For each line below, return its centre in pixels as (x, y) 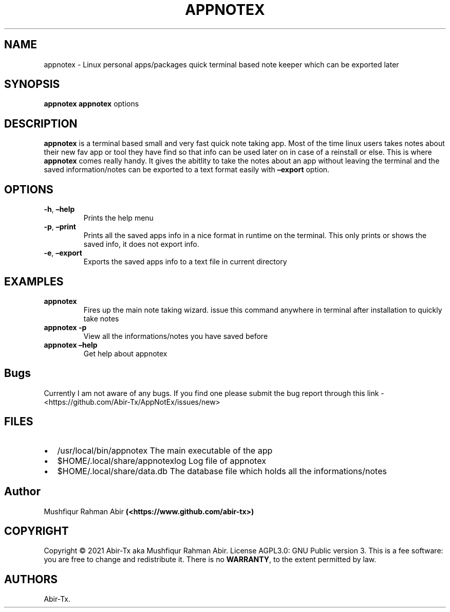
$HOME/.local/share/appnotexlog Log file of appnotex (162, 461)
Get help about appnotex (125, 353)
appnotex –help (71, 345)
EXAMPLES (34, 281)
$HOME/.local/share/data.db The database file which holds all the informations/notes (222, 471)
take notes (101, 318)
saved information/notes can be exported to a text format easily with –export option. (187, 170)
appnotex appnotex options (91, 104)
